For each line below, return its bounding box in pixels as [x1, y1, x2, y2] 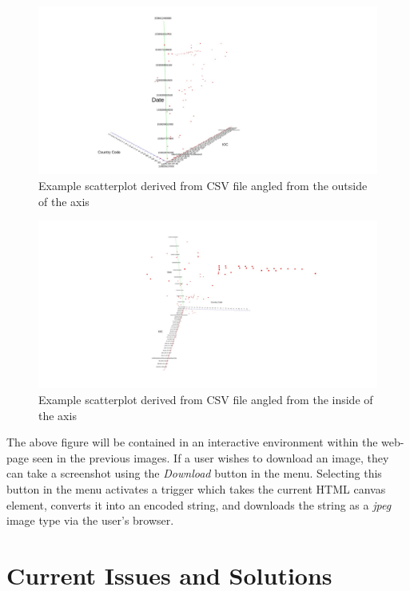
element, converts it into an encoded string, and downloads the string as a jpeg [6, 496, 392, 513]
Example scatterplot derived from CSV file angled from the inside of [38, 391, 373, 408]
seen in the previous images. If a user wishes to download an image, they [32, 449, 389, 466]
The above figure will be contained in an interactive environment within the [6, 434, 378, 450]
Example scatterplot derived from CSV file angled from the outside [38, 177, 368, 193]
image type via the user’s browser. [6, 512, 174, 529]
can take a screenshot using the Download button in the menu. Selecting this [6, 465, 382, 482]
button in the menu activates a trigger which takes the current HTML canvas [6, 481, 386, 498]
